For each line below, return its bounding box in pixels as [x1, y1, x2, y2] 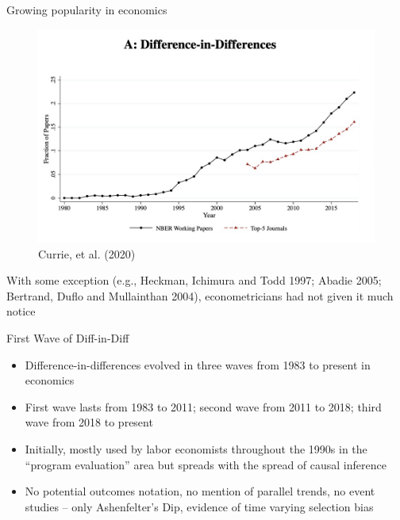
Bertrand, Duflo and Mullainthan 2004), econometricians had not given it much [6, 287, 394, 304]
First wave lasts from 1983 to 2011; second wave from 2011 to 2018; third [25, 398, 382, 415]
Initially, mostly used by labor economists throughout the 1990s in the [25, 440, 367, 457]
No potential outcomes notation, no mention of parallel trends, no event [25, 483, 375, 499]
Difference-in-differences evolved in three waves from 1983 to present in [25, 356, 371, 373]
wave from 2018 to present [25, 414, 153, 430]
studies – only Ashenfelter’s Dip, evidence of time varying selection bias [25, 498, 374, 514]
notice [6, 303, 36, 319]
